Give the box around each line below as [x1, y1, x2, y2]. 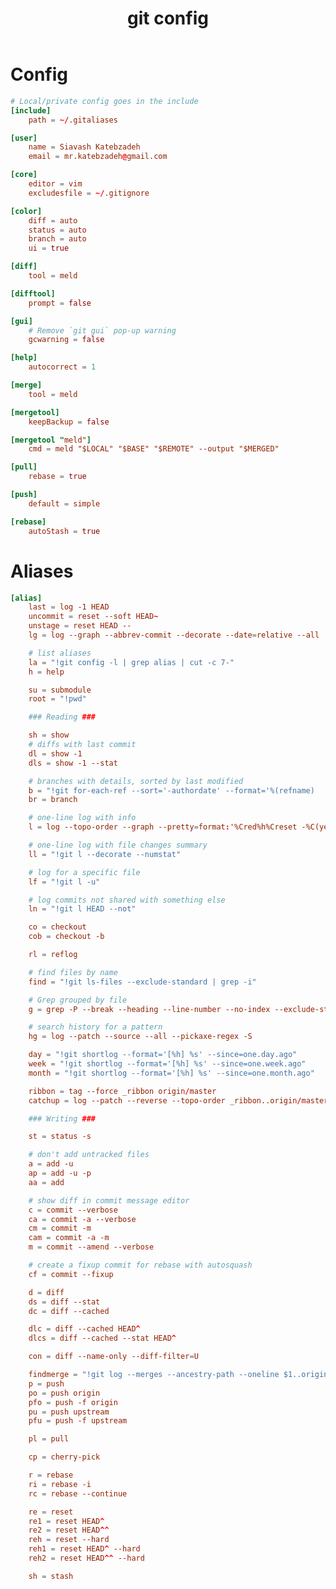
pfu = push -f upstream [28, 1416, 128, 1426]
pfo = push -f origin [28, 1397, 118, 1407]
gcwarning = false [28, 335, 105, 345]
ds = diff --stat [28, 1297, 101, 1307]
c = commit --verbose [28, 1205, 118, 1215]
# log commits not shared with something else [28, 895, 226, 905]
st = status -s [28, 1132, 92, 1142]
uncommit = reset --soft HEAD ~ [28, 612, 159, 622]
